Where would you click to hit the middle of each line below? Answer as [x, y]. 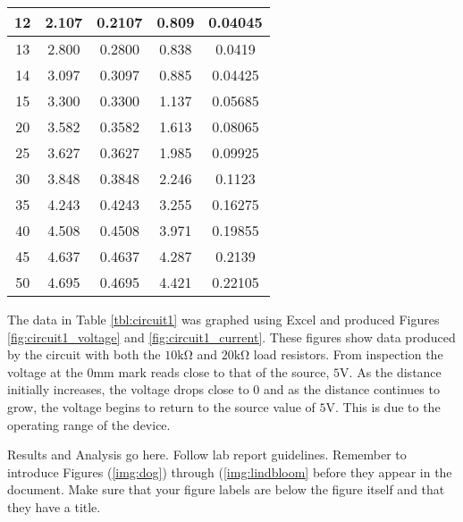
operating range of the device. [89, 424]
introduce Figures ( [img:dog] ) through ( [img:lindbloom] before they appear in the [230, 471]
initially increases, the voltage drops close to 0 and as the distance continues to [223, 389]
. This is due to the [388, 406]
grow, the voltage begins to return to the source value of [161, 406]
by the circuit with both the [84, 354]
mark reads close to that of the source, [224, 371]
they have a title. [54, 506]
